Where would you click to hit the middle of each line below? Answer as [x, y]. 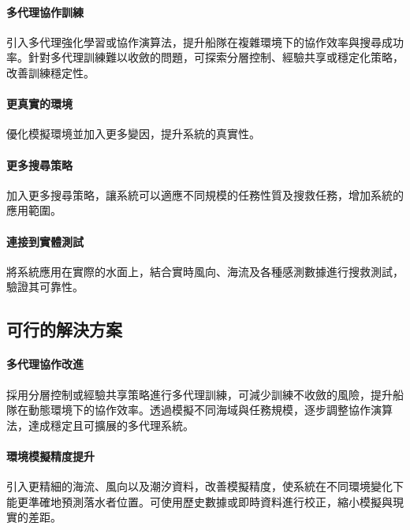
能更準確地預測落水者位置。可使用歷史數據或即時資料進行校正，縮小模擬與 [199, 501]
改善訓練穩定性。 [50, 72]
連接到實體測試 [45, 241]
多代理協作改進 [45, 364]
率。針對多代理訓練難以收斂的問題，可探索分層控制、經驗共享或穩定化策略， [205, 57]
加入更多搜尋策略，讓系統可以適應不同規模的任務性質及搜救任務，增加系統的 [205, 194]
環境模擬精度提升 [50, 455]
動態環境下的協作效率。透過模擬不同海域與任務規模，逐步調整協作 [199, 410]
